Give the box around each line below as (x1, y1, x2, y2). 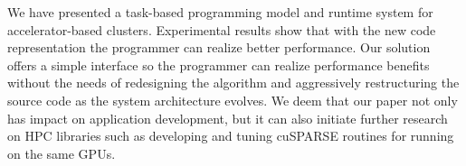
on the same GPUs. (7, 143, 116, 162)
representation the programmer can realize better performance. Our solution (7, 38, 431, 57)
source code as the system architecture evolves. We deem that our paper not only (7, 90, 458, 109)
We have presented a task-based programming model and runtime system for (7, 3, 433, 21)
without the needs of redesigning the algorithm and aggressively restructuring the (7, 73, 460, 92)
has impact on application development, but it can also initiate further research (7, 108, 448, 127)
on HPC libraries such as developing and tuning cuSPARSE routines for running (7, 126, 454, 145)
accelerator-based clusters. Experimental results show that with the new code (7, 20, 436, 39)
